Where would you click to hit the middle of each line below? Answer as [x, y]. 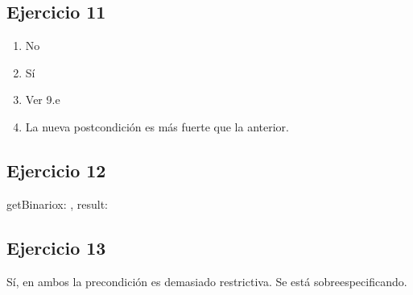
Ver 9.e [43, 100]
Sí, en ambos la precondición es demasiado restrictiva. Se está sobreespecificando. [207, 281]
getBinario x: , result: [57, 204]
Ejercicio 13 [56, 247]
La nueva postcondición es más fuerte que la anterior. [157, 126]
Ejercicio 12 [56, 170]
